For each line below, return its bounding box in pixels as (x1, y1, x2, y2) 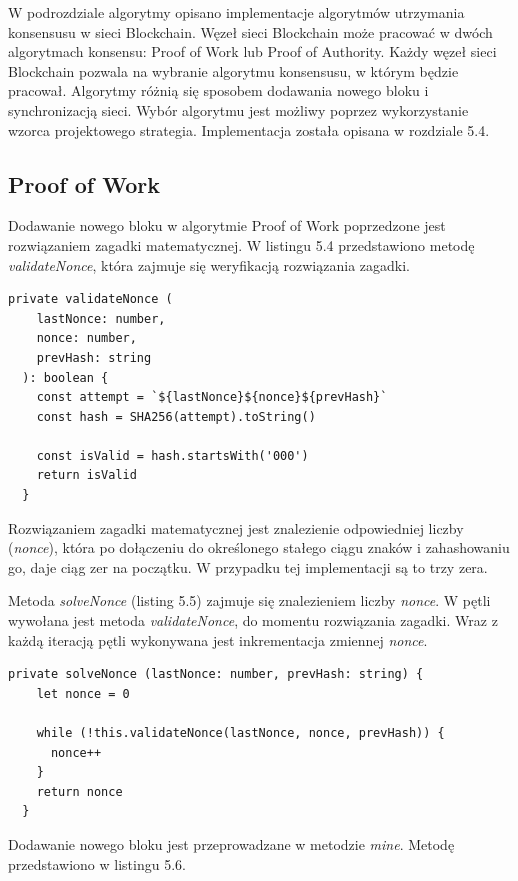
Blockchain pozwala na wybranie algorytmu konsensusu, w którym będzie (8, 60, 459, 81)
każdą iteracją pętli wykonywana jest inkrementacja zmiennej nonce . (8, 629, 428, 650)
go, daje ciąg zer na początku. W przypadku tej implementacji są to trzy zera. (8, 556, 488, 577)
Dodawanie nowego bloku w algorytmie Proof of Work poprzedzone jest (8, 215, 446, 236)
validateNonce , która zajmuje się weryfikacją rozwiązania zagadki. (8, 254, 410, 275)
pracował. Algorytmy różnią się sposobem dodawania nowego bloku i (8, 80, 429, 101)
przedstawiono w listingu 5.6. (8, 853, 186, 874)
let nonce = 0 (36, 686, 130, 701)
